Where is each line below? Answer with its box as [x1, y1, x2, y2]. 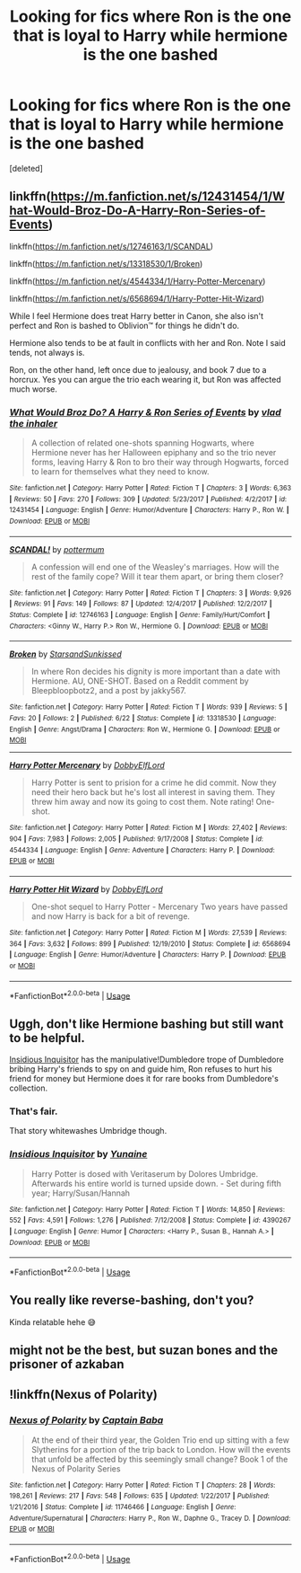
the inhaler [9, 417, 58, 429]
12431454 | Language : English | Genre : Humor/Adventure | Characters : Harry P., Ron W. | [9, 506, 289, 515]
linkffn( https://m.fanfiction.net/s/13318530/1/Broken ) [9, 258, 203, 269]
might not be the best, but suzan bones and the [9, 1343, 279, 1358]
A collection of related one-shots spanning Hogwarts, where [30, 437, 255, 448]
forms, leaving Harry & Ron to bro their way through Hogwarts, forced [30, 456, 289, 468]
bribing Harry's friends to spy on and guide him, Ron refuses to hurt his [9, 1063, 272, 1074]
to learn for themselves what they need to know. [30, 466, 210, 477]
